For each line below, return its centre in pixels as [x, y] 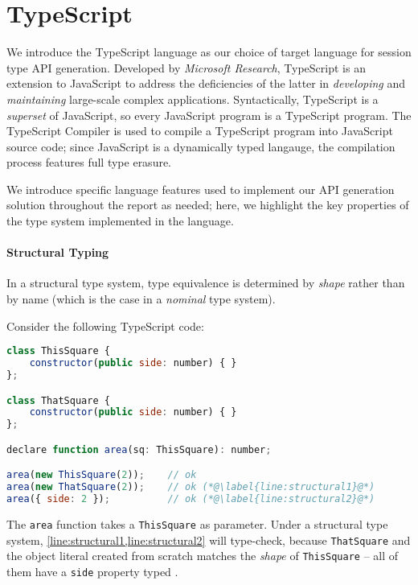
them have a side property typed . [92, 571]
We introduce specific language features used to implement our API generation [201, 189]
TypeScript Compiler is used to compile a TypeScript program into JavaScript [200, 131]
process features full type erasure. [89, 162]
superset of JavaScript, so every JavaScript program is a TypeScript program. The [209, 115]
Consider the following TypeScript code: [105, 325]
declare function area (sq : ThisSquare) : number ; [139, 449]
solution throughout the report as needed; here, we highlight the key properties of [208, 205]
